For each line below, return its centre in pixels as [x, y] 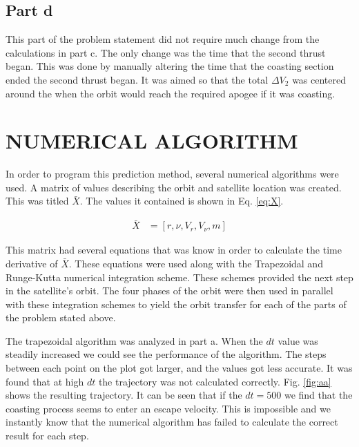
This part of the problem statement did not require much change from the [163, 39]
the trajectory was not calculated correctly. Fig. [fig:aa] [215, 381]
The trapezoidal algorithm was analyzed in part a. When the [134, 340]
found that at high [45, 381]
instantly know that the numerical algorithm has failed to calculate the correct [172, 422]
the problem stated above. [61, 317]
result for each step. [47, 436]
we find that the [318, 395]
